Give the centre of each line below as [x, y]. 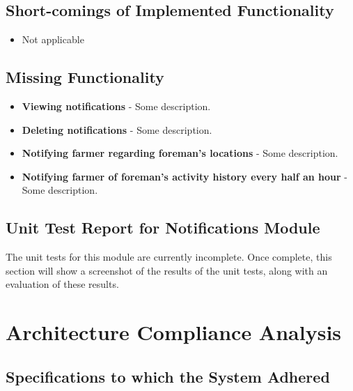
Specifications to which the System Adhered [168, 376]
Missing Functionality [85, 77]
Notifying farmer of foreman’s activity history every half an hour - [185, 176]
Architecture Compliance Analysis [174, 332]
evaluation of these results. [62, 284]
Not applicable [53, 39]
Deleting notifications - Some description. [117, 129]
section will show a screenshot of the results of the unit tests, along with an [167, 270]
